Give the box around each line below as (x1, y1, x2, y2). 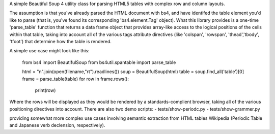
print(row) (35, 87, 56, 93)
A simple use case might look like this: (9, 48, 90, 54)
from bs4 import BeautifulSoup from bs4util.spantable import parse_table (22, 59, 176, 65)
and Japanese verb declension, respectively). (9, 122, 105, 128)
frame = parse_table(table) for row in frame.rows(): (22, 76, 129, 82)
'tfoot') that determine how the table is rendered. (9, 38, 112, 44)
